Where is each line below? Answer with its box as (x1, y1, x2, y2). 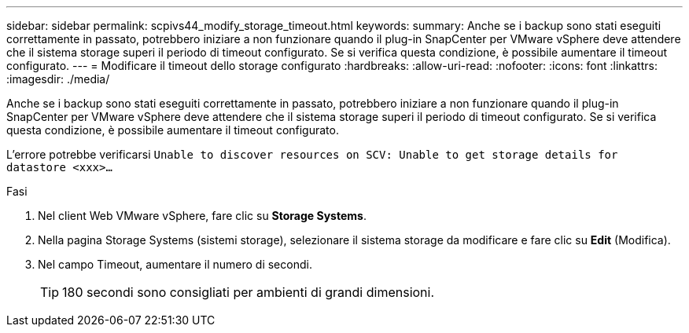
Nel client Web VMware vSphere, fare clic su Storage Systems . (38, 209, 367, 222)
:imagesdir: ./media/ (6, 72, 110, 86)
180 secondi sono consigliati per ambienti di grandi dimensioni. (62, 284, 435, 300)
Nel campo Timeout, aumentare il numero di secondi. (38, 258, 312, 271)
